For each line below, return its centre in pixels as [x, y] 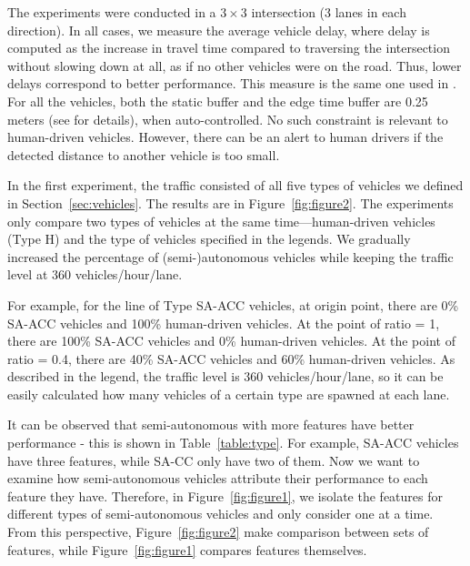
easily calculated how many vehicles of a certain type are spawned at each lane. [229, 394]
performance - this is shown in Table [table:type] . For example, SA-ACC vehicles [233, 443]
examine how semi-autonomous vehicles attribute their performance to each [218, 478]
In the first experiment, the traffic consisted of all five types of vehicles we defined [235, 185]
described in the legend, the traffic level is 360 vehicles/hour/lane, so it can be [225, 376]
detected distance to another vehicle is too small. [144, 154]
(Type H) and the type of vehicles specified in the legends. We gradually [209, 239]
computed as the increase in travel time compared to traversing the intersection [229, 48]
